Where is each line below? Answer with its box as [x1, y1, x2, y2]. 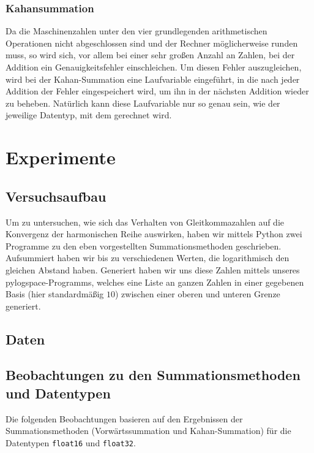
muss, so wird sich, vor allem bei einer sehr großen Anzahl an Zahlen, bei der [6, 48, 295, 61]
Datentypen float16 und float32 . [6, 436, 136, 449]
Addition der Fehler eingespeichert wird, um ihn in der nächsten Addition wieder [6, 85, 309, 97]
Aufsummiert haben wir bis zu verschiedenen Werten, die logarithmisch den [6, 251, 290, 264]
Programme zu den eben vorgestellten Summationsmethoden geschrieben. [6, 239, 282, 252]
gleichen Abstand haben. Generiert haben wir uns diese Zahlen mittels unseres [6, 263, 300, 276]
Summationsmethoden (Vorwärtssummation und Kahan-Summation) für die [6, 424, 291, 437]
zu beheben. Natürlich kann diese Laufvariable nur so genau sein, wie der [6, 96, 280, 109]
